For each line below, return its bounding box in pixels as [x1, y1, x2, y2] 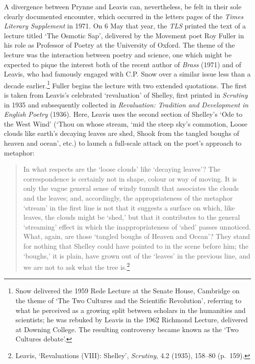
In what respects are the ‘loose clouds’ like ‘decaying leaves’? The [23, 164, 221, 174]
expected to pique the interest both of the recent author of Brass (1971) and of [4, 59, 241, 69]
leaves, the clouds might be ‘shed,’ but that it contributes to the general [23, 212, 240, 222]
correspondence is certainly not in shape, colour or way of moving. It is [23, 173, 237, 183]
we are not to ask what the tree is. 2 [23, 260, 130, 272]
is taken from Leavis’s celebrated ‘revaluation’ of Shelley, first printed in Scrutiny [4, 90, 248, 100]
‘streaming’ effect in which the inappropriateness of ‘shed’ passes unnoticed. [23, 221, 251, 232]
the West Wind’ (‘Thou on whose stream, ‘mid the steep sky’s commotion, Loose [4, 118, 248, 129]
